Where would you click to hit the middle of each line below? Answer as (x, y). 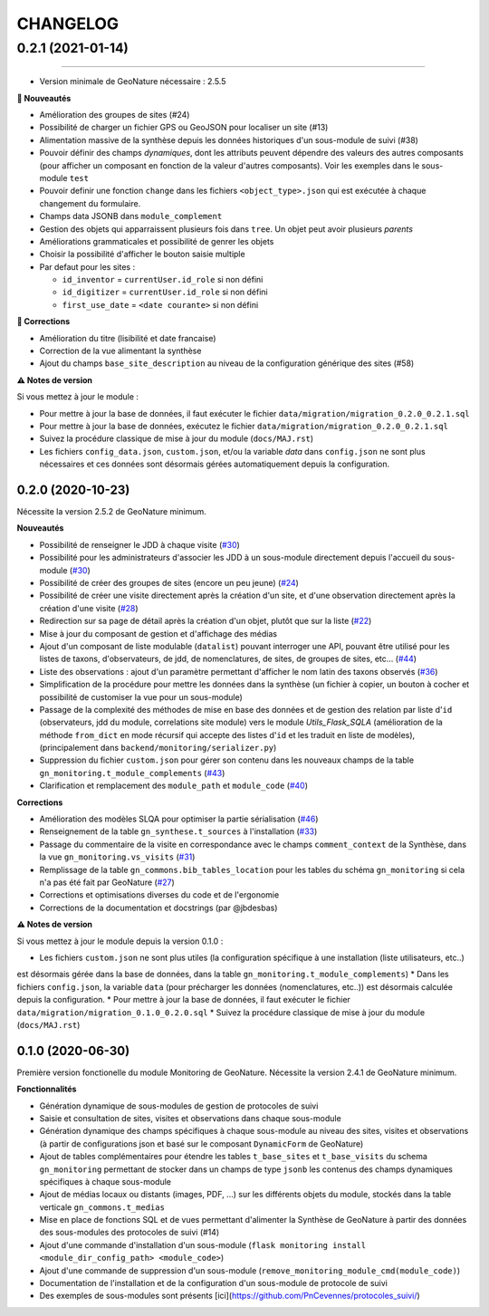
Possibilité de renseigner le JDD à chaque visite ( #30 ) (139, 544)
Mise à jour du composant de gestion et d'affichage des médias (158, 633)
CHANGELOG (68, 24)
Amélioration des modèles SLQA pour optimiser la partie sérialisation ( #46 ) (179, 819)
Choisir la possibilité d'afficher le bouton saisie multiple (142, 255)
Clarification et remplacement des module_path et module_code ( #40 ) (173, 786)
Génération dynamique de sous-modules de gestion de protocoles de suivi (179, 1106)
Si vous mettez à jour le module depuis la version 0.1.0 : (120, 941)
